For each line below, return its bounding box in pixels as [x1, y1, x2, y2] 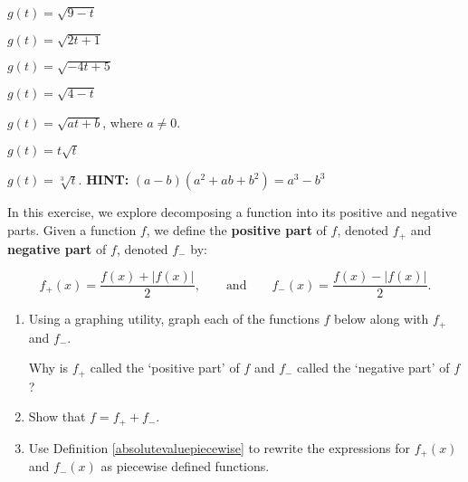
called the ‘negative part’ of [297, 358, 450, 377]
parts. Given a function [7, 221, 137, 240]
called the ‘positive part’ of [90, 358, 240, 377]
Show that [28, 407, 86, 426]
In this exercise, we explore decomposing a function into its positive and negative [7, 203, 457, 222]
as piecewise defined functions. [100, 457, 270, 476]
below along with [334, 309, 429, 328]
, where [102, 113, 143, 132]
